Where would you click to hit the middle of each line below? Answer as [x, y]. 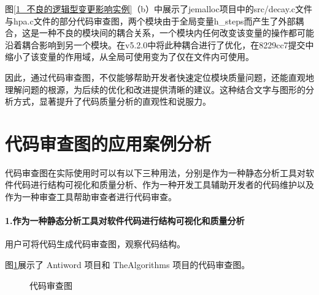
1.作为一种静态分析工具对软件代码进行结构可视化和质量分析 [125, 221]
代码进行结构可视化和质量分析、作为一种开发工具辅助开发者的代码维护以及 [163, 185]
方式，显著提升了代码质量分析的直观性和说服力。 [112, 101]
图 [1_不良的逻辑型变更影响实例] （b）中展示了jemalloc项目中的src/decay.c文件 [159, 9]
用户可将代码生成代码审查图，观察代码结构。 [95, 244]
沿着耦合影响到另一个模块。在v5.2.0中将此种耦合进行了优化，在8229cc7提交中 [159, 44]
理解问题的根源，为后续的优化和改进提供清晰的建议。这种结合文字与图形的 [155, 89]
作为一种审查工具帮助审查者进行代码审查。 [91, 197]
